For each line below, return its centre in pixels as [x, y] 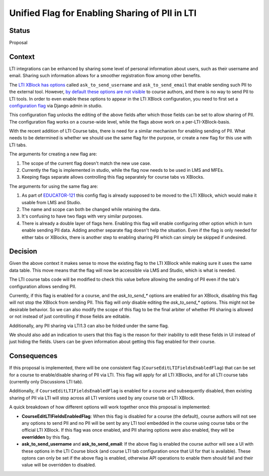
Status [20, 31]
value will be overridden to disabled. [59, 465]
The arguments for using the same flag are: [54, 186]
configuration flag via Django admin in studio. [56, 106]
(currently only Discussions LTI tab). [46, 382]
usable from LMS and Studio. [52, 202]
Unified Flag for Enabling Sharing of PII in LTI [103, 13]
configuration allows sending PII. [43, 286]
